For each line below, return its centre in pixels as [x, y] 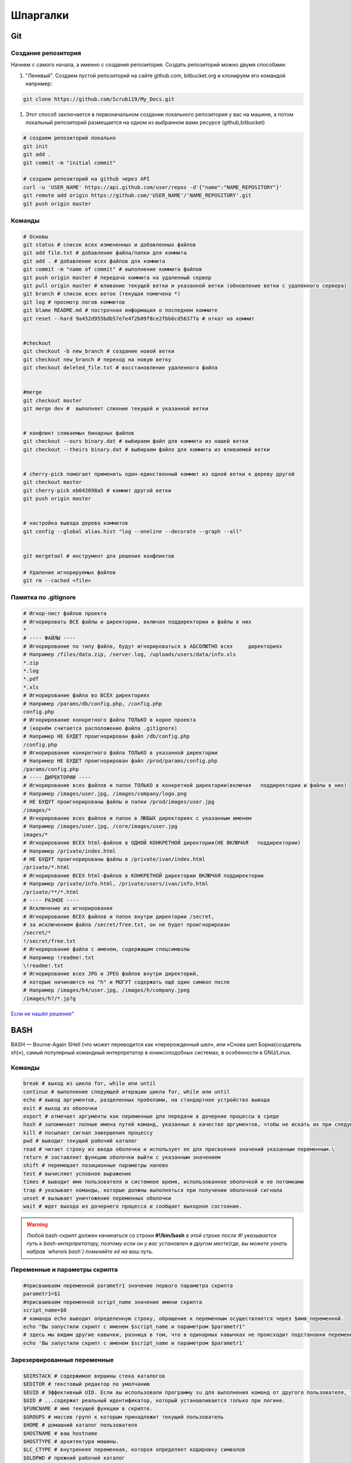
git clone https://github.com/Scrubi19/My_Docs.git [99, 99]
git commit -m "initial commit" [70, 163]
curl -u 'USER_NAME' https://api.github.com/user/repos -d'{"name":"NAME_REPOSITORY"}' [153, 187]
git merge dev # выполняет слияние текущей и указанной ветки [116, 408]
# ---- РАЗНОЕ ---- [51, 900]
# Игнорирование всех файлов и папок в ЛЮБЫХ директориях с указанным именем [137, 818]
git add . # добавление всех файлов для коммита [94, 261]
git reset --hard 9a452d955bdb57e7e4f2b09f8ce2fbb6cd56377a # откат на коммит [139, 318]
